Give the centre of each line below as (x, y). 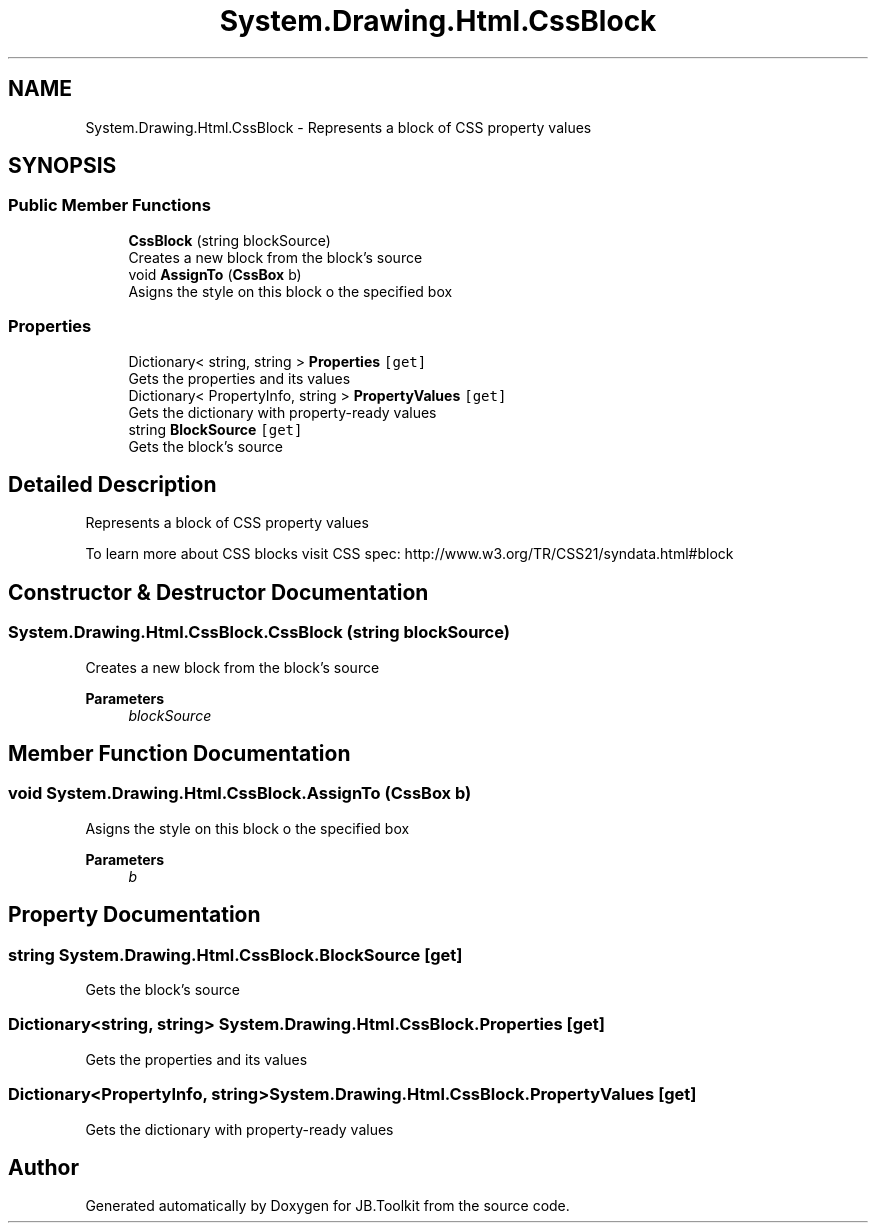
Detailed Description (112, 484)
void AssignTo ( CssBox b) (215, 274)
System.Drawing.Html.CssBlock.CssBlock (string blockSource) (259, 632)
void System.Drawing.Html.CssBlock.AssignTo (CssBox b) (240, 793)
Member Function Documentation (179, 754)
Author (43, 1167)
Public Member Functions (109, 205)
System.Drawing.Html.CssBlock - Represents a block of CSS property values (338, 127)
